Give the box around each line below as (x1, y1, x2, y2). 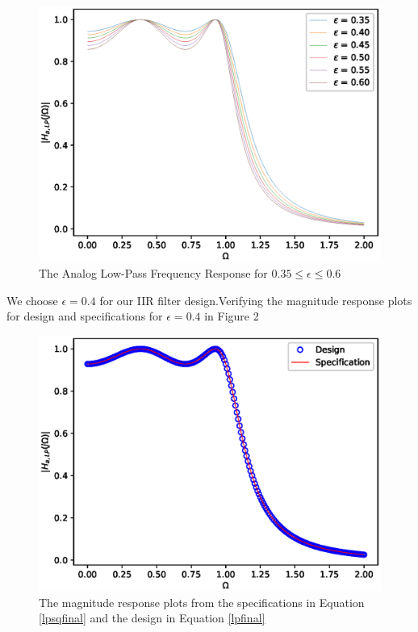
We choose (6, 291, 58, 308)
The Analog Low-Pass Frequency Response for (39, 264, 268, 281)
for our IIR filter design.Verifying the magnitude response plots (99, 291, 412, 308)
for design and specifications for (6, 308, 163, 324)
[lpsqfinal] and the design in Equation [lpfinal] (39, 609, 265, 626)
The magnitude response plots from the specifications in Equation (39, 593, 365, 610)
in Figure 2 (204, 308, 259, 324)
